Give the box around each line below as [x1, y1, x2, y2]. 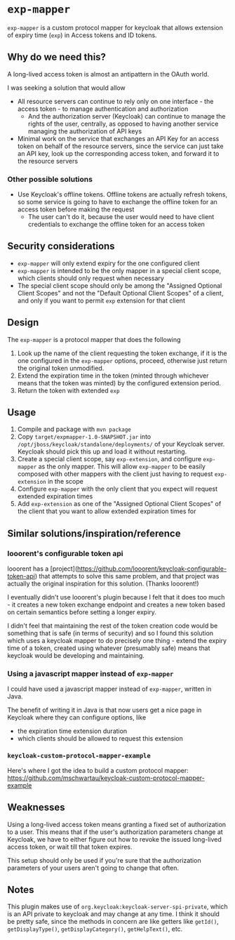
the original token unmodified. [17, 364, 105, 372]
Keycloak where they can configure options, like [7, 713, 147, 722]
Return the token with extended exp [17, 386, 120, 395]
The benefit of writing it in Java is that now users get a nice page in [7, 706, 202, 715]
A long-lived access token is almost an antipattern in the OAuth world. [7, 69, 209, 78]
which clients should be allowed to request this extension [17, 734, 184, 743]
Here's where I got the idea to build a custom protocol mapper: [7, 766, 189, 774]
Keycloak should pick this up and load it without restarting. [17, 447, 187, 456]
